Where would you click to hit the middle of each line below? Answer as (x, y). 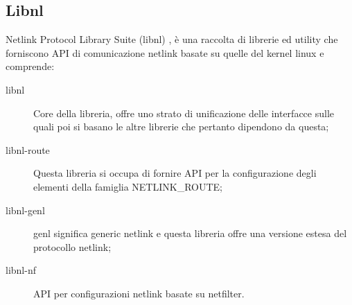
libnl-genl (25, 210)
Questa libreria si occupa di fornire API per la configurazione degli (175, 173)
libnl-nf (21, 270)
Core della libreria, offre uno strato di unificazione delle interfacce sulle (184, 113)
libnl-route (28, 149)
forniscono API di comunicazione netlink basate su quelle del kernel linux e (165, 52)
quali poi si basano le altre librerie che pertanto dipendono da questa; (181, 127)
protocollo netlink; (72, 246)
